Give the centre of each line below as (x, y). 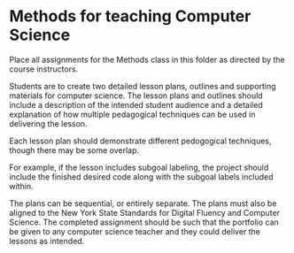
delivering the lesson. (48, 123)
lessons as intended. (47, 241)
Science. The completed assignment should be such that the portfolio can (144, 222)
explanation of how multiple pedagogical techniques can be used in (132, 114)
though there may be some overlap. (74, 150)
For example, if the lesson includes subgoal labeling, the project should (139, 167)
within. (21, 186)
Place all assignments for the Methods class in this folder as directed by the (147, 59)
